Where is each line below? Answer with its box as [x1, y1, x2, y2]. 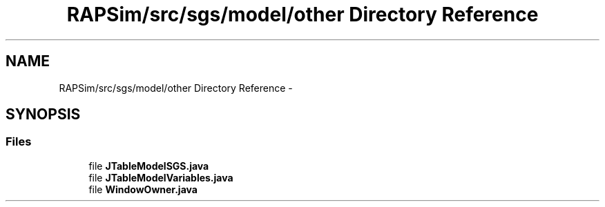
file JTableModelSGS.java [88, 159, 209, 172]
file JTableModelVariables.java [88, 171, 233, 184]
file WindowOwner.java [88, 183, 198, 195]
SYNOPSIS [6, 106, 81, 124]
